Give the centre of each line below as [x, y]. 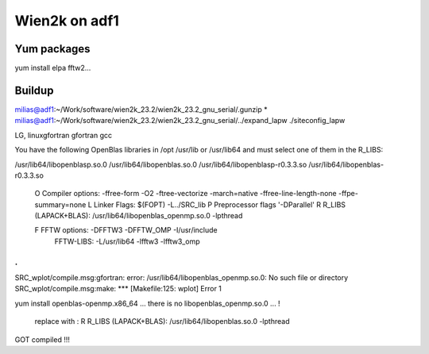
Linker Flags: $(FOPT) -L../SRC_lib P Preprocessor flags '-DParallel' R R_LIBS [220, 204]
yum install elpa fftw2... [53, 68]
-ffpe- [348, 194]
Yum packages [52, 49]
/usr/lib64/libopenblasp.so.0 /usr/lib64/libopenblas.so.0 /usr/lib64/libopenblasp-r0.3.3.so [161, 164]
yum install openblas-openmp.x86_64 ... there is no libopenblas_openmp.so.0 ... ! [148, 303]
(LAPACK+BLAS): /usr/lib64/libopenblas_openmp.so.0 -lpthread [139, 216]
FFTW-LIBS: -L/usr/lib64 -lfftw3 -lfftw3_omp [127, 241]
